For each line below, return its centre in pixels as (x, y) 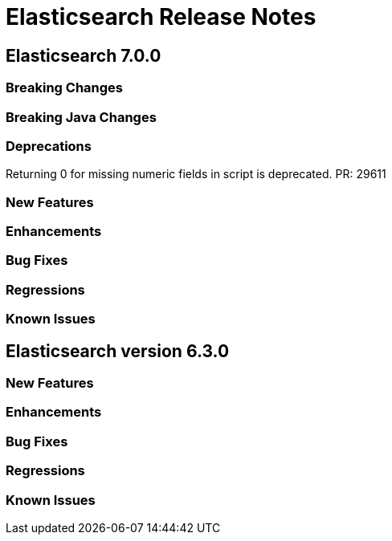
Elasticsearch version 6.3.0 (118, 351)
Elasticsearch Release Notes (161, 17)
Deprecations (49, 146)
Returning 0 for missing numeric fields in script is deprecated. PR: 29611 (196, 174)
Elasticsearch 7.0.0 (84, 55)
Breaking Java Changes (81, 117)
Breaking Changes (65, 88)
